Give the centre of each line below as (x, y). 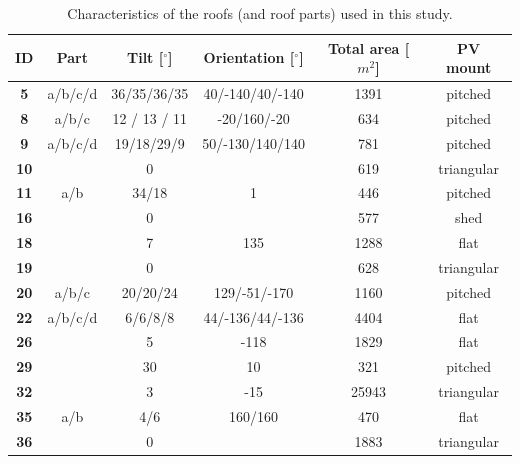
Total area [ (368, 47)
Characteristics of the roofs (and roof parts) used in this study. (260, 13)
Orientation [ (249, 57)
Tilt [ (145, 57)
